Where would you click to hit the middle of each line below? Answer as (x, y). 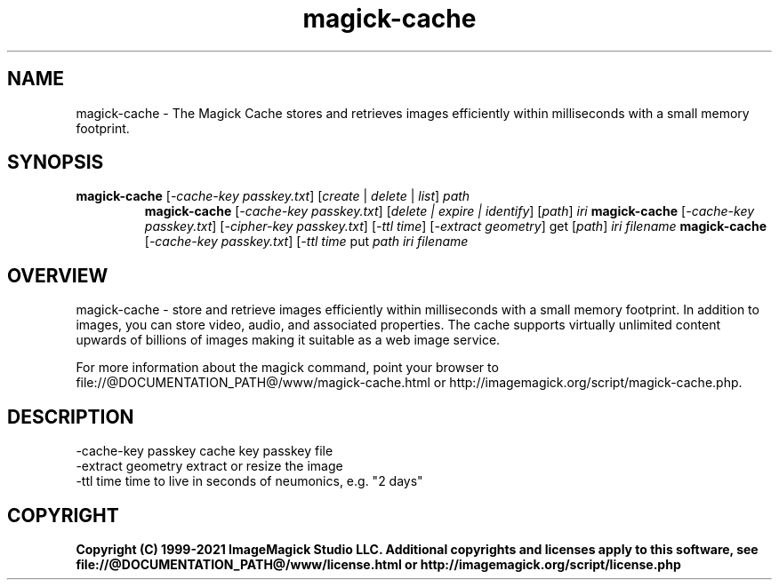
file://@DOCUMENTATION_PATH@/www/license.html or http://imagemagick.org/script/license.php (378, 564)
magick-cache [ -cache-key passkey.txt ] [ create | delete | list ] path (273, 196)
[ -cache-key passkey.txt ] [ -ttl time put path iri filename (306, 242)
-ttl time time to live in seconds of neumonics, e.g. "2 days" (249, 481)
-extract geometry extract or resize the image (209, 466)
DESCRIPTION (71, 416)
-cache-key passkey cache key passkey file (205, 451)
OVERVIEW (58, 275)
